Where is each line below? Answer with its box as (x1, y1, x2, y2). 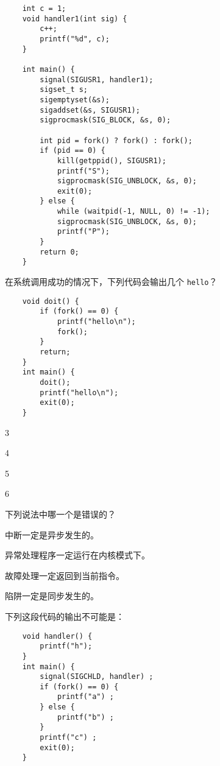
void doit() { (22, 297, 79, 306)
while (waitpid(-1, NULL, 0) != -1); (57, 207, 210, 216)
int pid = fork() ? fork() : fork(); (40, 136, 193, 145)
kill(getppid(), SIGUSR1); (57, 156, 166, 165)
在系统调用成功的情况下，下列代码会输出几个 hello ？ (5, 275, 218, 288)
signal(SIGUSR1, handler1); (40, 75, 154, 84)
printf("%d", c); (40, 34, 110, 43)
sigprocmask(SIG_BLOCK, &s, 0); (40, 116, 171, 125)
